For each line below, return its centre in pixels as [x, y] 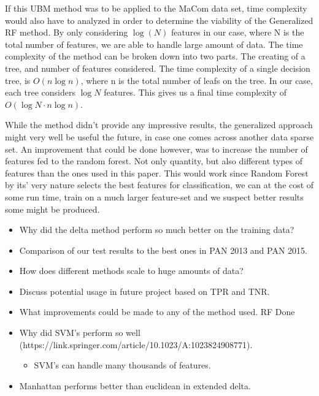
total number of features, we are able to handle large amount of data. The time [154, 44]
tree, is [18, 80]
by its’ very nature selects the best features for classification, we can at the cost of [159, 185]
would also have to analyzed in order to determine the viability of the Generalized [159, 20]
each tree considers [40, 92]
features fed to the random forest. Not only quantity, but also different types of [154, 161]
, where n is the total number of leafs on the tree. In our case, [197, 80]
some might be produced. [52, 209]
